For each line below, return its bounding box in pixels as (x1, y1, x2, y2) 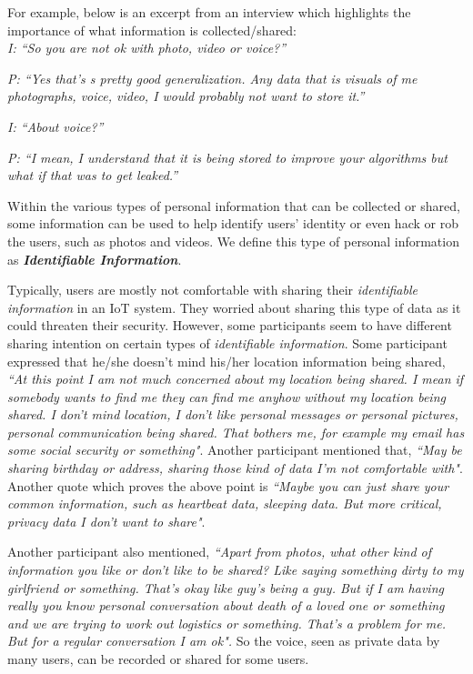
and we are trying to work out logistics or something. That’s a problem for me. (7, 613, 447, 632)
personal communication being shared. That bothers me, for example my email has (7, 422, 465, 441)
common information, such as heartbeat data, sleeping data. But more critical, (7, 494, 442, 513)
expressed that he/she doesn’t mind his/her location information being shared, (7, 351, 446, 370)
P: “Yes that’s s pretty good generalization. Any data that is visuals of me (7, 68, 418, 87)
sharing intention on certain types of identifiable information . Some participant (7, 333, 448, 352)
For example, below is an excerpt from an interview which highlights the (7, 3, 411, 21)
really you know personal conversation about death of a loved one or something (7, 596, 445, 615)
